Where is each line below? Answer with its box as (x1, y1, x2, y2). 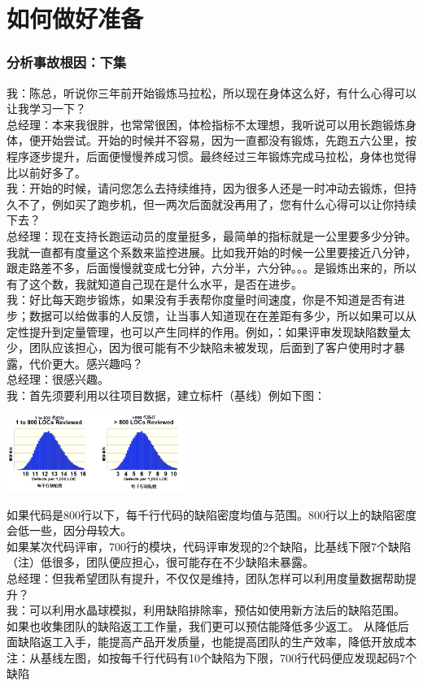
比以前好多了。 (7, 163, 86, 180)
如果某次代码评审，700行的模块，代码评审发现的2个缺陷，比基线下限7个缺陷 (7, 537, 411, 554)
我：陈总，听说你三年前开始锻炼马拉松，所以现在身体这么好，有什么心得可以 (7, 84, 416, 101)
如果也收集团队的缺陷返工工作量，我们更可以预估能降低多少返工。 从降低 (7, 617, 398, 634)
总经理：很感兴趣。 (7, 371, 109, 388)
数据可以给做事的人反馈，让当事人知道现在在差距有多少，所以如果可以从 (28, 306, 416, 323)
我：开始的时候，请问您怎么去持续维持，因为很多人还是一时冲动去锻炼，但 (7, 180, 405, 197)
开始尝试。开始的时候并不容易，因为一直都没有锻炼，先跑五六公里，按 (40, 132, 416, 149)
